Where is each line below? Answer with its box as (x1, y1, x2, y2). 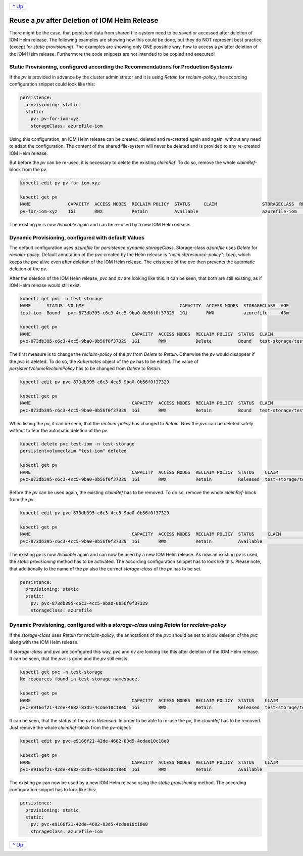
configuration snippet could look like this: (9, 81, 95, 87)
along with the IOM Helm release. (9, 639, 79, 645)
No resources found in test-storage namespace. (20, 676, 140, 682)
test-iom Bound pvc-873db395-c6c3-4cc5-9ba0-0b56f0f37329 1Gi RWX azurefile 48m (20, 310, 289, 316)
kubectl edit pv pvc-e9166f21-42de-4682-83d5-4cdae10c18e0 (20, 738, 169, 744)
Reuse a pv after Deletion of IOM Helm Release (9, 16, 159, 25)
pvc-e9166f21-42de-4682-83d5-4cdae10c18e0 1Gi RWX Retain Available (20, 766, 263, 772)
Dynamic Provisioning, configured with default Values (9, 234, 145, 241)
